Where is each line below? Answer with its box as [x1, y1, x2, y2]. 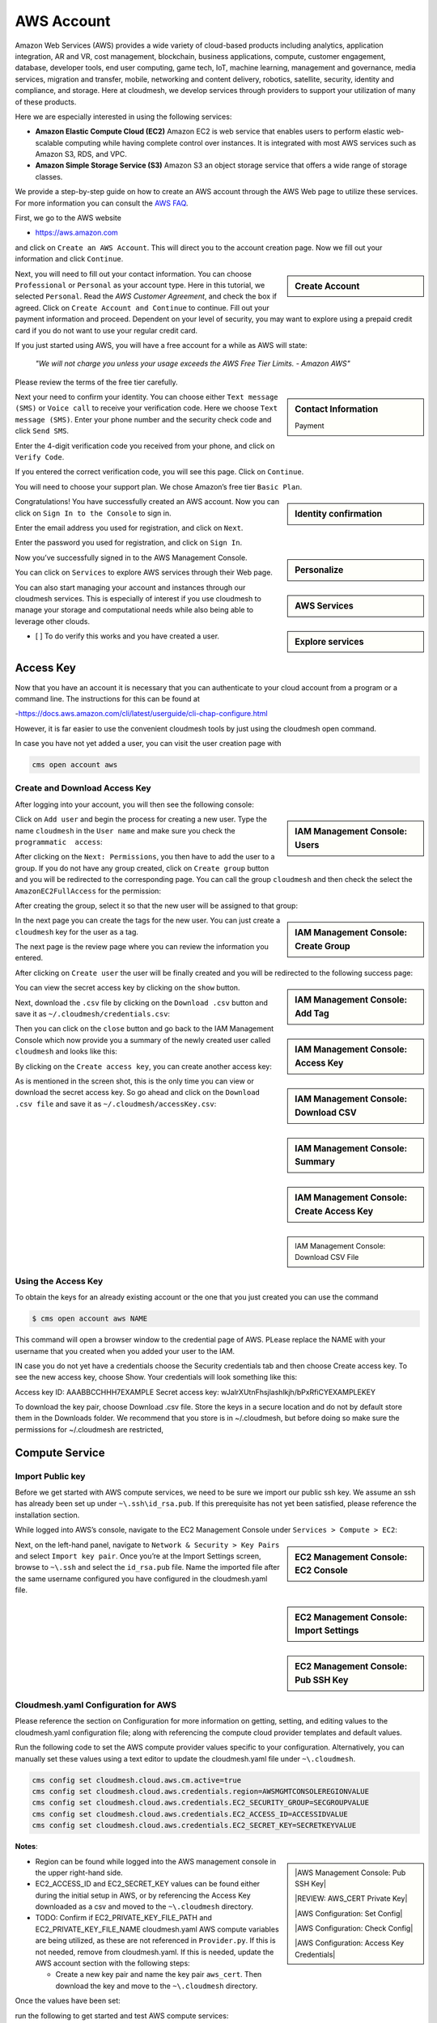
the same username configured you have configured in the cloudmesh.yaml [15, 1574, 268, 1584]
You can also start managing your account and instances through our [15, 583, 246, 592]
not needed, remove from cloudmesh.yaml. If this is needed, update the [35, 1947, 274, 1957]
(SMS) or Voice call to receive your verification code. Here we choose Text [15, 403, 278, 413]
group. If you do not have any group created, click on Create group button [15, 863, 269, 873]
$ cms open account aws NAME [32, 1314, 148, 1323]
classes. [35, 172, 63, 181]
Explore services [295, 636, 364, 647]
